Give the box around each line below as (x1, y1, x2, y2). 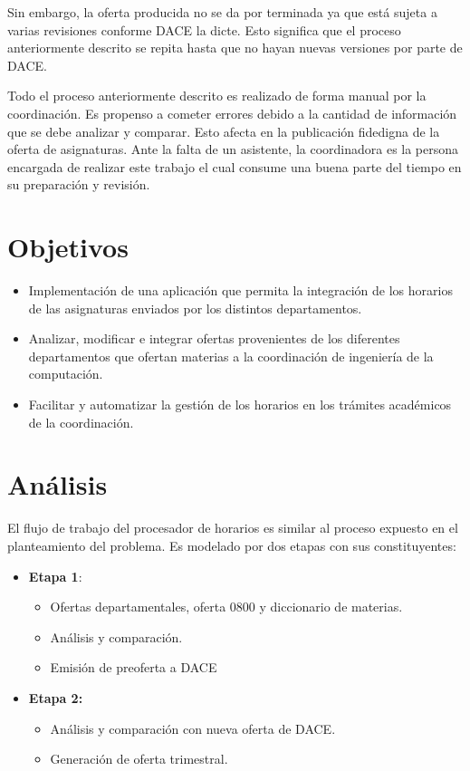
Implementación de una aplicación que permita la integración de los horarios (28, 281, 453, 300)
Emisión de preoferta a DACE (50, 658, 217, 677)
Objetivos (7, 228, 129, 265)
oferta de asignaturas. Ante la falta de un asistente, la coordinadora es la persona (7, 140, 459, 159)
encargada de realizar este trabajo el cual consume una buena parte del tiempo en (7, 157, 462, 176)
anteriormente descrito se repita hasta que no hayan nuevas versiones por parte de (7, 38, 463, 57)
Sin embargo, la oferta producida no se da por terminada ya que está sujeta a (7, 3, 437, 21)
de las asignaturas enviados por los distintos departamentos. (28, 298, 362, 317)
